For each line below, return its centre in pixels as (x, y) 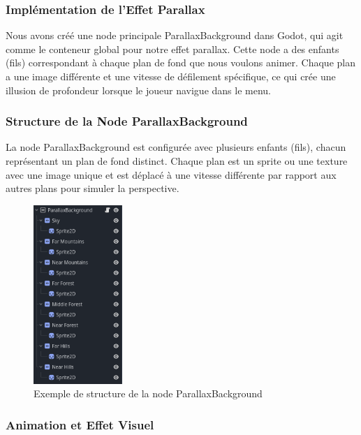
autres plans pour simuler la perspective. (93, 188)
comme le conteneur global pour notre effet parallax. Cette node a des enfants (172, 49)
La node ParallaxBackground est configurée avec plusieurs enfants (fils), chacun (176, 147)
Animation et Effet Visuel (80, 424)
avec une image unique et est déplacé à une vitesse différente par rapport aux (171, 174)
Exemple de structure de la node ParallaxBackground (148, 393)
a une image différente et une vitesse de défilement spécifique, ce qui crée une (171, 76)
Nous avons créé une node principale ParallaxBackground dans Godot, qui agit (175, 35)
